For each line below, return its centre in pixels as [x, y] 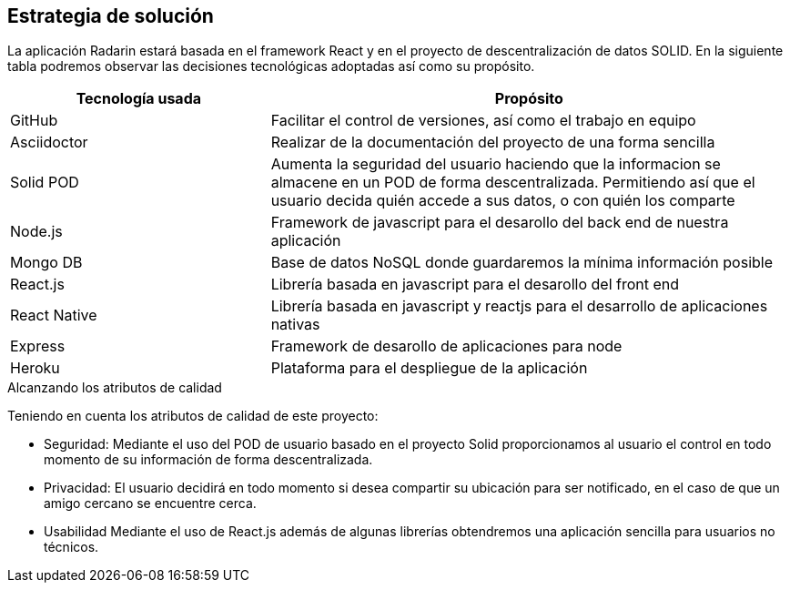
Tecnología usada [139, 99]
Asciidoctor [49, 142]
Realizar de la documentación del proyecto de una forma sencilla [493, 142]
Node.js [36, 232]
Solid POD [45, 183]
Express [38, 346]
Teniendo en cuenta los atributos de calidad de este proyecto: [193, 416]
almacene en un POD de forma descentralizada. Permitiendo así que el [513, 183]
